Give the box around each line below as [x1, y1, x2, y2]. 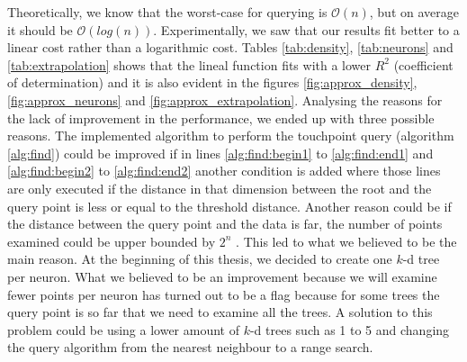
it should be [7, 20, 73, 39]
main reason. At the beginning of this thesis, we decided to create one [7, 249, 392, 268]
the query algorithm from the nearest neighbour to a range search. [7, 338, 373, 357]
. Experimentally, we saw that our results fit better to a [153, 20, 460, 39]
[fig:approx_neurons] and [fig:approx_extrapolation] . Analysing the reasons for [7, 90, 443, 109]
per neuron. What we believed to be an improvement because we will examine [7, 267, 437, 285]
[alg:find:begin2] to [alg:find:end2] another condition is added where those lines [7, 161, 441, 180]
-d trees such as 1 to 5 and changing [249, 320, 450, 339]
